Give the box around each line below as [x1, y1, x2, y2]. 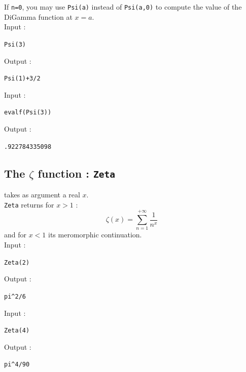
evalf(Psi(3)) [4, 109, 52, 116]
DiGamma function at [4, 11, 73, 22]
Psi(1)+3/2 [4, 75, 41, 82]
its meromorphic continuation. [48, 229, 142, 240]
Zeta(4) [4, 327, 30, 335]
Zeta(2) [4, 259, 30, 266]
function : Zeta [38, 165, 115, 181]
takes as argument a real [4, 189, 80, 200]
